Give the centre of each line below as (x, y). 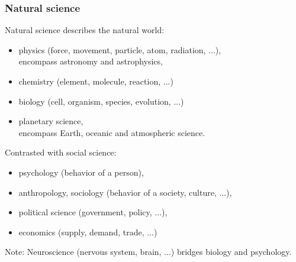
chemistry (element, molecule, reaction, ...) (96, 81)
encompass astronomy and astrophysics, (91, 61)
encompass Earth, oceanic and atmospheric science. (112, 132)
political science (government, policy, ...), (93, 212)
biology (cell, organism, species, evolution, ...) (101, 101)
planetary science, (51, 121)
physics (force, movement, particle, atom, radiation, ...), (120, 49)
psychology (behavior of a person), (81, 172)
